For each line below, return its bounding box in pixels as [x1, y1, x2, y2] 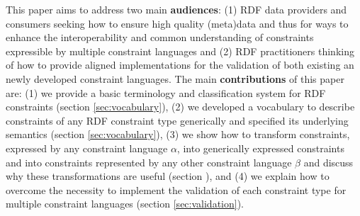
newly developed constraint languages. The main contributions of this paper [6, 71, 344, 86]
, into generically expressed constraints [176, 140, 344, 155]
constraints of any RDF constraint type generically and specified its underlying [6, 113, 349, 127]
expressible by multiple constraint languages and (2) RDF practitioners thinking [6, 43, 354, 58]
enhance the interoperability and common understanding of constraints [6, 30, 314, 45]
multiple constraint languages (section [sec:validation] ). [6, 196, 244, 211]
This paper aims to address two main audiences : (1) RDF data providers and [6, 2, 347, 16]
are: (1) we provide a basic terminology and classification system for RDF [6, 85, 326, 100]
